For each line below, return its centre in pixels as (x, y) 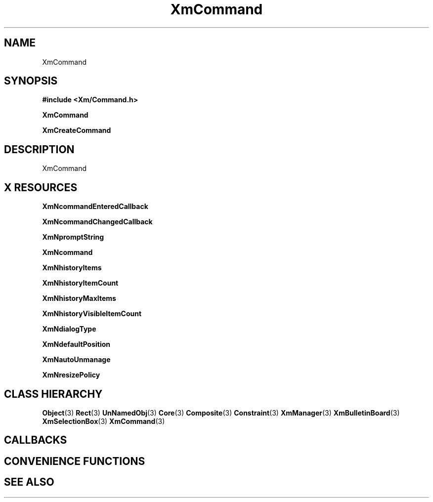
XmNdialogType (69, 329)
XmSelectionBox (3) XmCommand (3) (104, 421)
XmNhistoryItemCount (80, 283)
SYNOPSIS (31, 81)
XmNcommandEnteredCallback (95, 207)
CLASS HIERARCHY (53, 394)
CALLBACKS (36, 440)
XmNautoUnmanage (76, 360)
